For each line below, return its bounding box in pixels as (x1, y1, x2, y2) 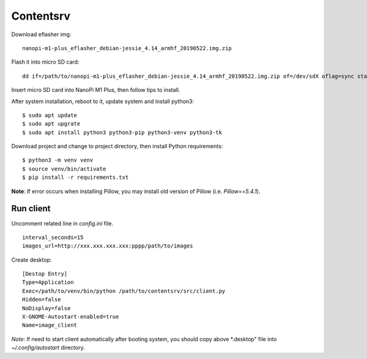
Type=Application (22, 279, 74, 286)
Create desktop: (11, 256, 52, 263)
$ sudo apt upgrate (22, 120, 81, 127)
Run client (11, 203, 51, 214)
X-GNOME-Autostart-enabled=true (22, 313, 119, 320)
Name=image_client (22, 322, 78, 329)
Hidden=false (22, 296, 61, 303)
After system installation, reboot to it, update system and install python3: (11, 97, 195, 105)
